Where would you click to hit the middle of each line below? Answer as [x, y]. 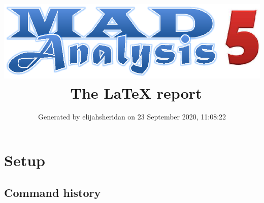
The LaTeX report [136, 92]
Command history [53, 192]
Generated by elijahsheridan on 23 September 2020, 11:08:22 [132, 117]
